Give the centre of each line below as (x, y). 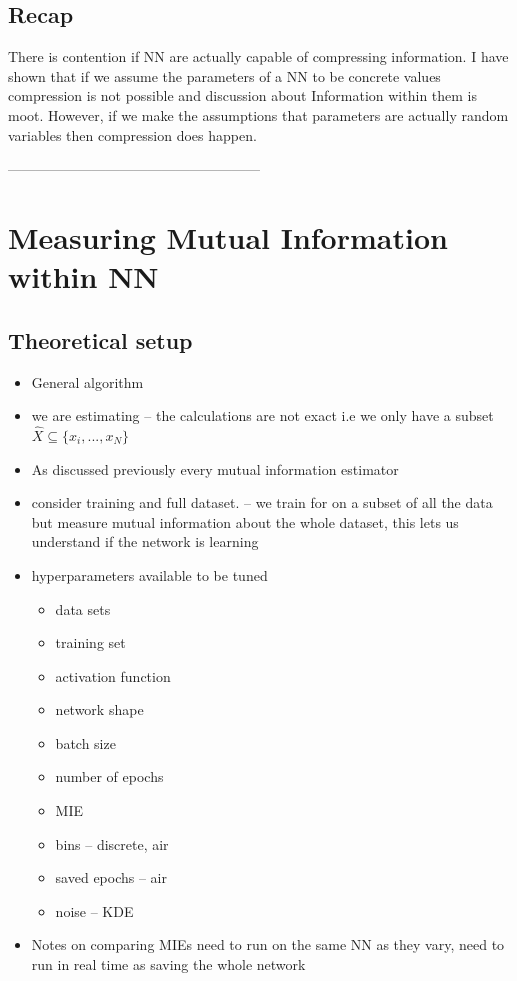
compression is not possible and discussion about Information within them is (243, 95)
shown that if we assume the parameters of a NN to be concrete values (224, 75)
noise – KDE (94, 910)
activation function (113, 675)
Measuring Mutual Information (228, 236)
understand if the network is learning (145, 541)
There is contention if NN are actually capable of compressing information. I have (258, 56)
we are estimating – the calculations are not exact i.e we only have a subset (262, 415)
